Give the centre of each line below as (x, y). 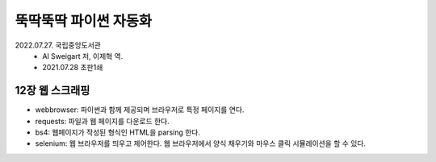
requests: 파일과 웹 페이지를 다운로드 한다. (102, 121)
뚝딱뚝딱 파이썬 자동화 (84, 21)
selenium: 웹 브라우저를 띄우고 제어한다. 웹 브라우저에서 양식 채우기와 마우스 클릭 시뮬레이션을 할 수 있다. (201, 143)
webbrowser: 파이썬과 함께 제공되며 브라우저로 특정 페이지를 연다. (140, 110)
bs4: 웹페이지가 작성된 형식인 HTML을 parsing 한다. (118, 132)
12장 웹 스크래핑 (52, 91)
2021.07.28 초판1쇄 (73, 68)
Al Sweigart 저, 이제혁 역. (83, 56)
